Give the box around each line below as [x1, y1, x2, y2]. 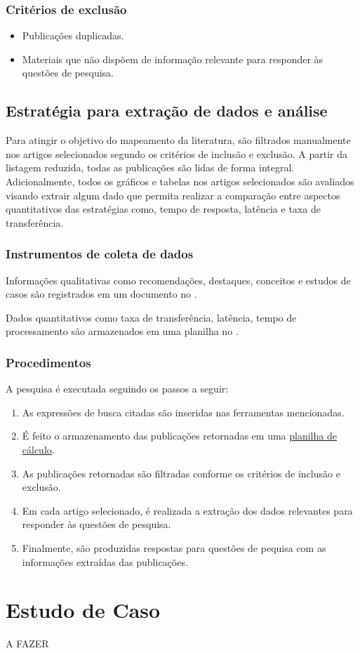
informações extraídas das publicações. [22, 554, 188, 569]
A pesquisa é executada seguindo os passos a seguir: [6, 381, 229, 396]
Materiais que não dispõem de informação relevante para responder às [22, 51, 324, 66]
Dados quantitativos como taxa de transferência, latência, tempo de [6, 310, 297, 324]
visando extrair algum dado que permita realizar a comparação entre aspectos [6, 187, 340, 202]
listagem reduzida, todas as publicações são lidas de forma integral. [6, 160, 295, 175]
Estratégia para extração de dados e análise [6, 100, 328, 121]
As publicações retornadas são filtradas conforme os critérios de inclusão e [22, 466, 340, 480]
